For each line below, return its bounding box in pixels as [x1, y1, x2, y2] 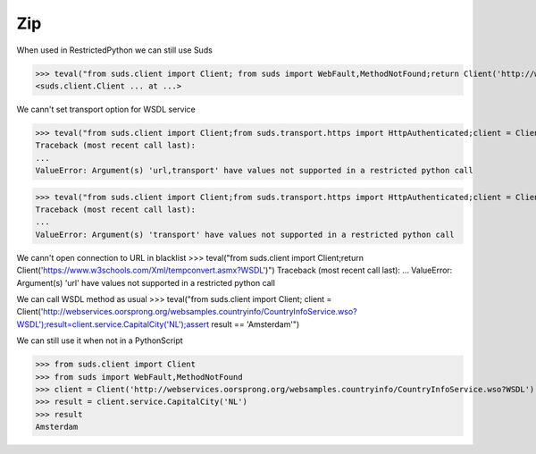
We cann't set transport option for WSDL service [16, 104, 196, 114]
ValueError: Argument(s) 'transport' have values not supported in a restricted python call [35, 229, 455, 240]
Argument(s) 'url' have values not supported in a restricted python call [16, 277, 276, 288]
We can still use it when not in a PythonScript [16, 335, 183, 346]
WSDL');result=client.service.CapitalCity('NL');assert [16, 318, 210, 330]
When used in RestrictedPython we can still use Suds [16, 45, 214, 55]
